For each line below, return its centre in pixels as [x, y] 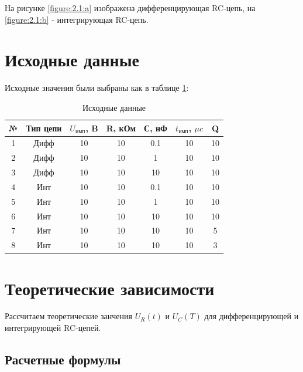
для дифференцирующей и [252, 316]
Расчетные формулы [63, 359]
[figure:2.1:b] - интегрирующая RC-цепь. [77, 19]
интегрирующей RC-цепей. [53, 328]
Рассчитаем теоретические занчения [68, 316]
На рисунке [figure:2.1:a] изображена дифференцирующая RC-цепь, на [130, 8]
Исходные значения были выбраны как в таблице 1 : [97, 88]
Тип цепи [44, 128]
